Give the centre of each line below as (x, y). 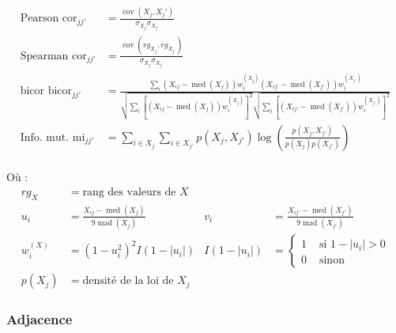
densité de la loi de (128, 281)
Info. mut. (45, 137)
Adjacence (40, 319)
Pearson (40, 19)
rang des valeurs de (129, 192)
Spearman (44, 56)
